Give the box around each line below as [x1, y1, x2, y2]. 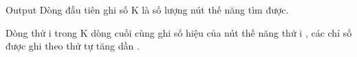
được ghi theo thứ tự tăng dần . [6, 39, 140, 53]
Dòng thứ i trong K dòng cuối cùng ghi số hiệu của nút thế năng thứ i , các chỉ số [6, 25, 352, 39]
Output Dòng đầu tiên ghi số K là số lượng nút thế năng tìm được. [6, 3, 289, 16]
